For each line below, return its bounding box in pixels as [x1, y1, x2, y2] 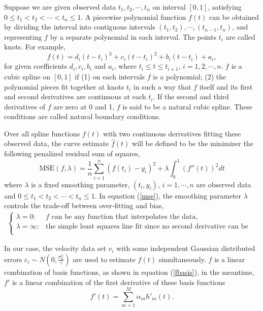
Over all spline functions [4, 128, 80, 138]
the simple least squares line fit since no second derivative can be [46, 223, 248, 230]
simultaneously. [158, 253, 206, 264]
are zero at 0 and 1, [53, 101, 115, 111]
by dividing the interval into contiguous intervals [4, 21, 155, 32]
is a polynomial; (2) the [153, 71, 226, 81]
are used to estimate [73, 253, 136, 264]
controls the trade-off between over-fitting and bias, [4, 200, 164, 211]
